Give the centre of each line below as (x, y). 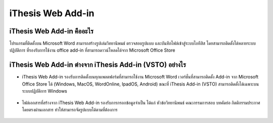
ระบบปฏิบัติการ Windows (45, 91)
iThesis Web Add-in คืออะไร (51, 31)
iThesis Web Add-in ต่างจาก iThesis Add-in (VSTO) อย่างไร (98, 65)
